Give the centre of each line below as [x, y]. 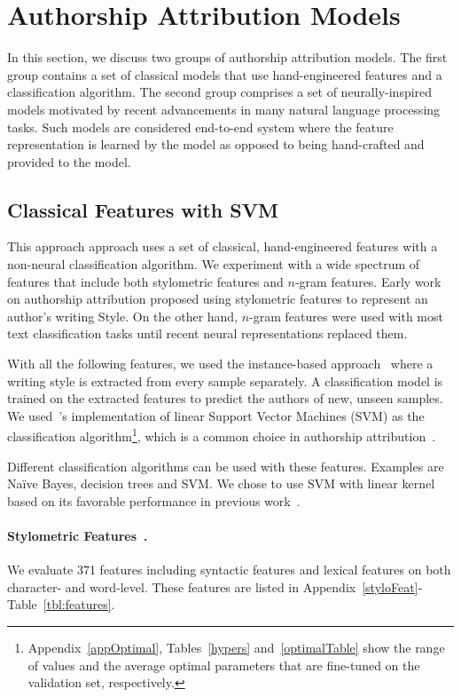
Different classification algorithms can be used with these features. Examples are [226, 466]
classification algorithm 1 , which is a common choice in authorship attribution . [222, 435]
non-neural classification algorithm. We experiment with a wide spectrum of [214, 264]
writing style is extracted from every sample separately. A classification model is [225, 380]
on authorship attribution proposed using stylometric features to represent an [218, 299]
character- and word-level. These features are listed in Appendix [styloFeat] [213, 586]
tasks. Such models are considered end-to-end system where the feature [200, 127]
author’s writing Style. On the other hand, [123, 316]
